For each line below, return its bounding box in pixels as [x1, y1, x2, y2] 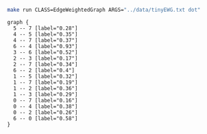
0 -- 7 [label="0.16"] [13, 97, 78, 104]
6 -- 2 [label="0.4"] [13, 67, 75, 74]
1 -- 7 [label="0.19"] [13, 79, 78, 86]
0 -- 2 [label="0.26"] [13, 109, 78, 116]
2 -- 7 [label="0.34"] [13, 60, 78, 68]
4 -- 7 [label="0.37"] [13, 36, 78, 44]
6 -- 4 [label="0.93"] [13, 43, 78, 49]
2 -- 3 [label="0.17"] [13, 55, 78, 62]
